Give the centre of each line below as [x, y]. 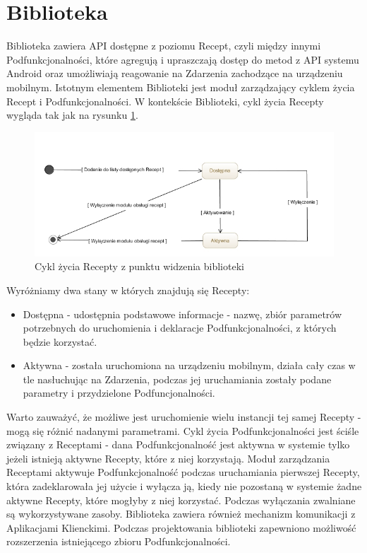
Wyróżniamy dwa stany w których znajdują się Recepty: [128, 290]
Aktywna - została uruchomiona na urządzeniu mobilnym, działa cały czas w [189, 365]
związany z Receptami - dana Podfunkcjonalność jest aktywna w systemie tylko [178, 444]
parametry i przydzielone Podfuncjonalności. [119, 393]
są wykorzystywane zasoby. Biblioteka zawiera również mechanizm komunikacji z [181, 514]
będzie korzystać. [60, 341]
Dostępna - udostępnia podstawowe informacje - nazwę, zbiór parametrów [182, 314]
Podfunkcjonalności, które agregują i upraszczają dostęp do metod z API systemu [183, 59]
